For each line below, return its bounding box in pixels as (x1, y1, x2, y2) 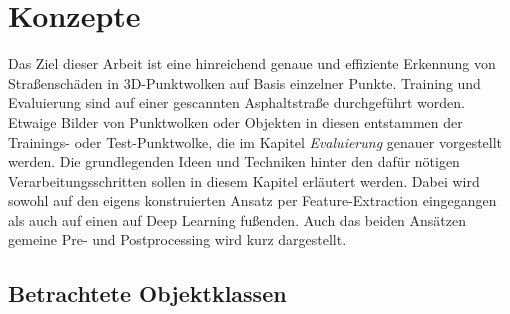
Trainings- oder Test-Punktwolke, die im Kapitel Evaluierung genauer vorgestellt (8, 131, 503, 152)
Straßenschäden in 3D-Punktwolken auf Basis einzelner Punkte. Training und (8, 72, 481, 93)
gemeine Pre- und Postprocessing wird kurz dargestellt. (8, 229, 347, 250)
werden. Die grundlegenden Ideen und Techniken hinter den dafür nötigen (8, 151, 460, 172)
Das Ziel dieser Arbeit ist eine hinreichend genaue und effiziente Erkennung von (8, 53, 496, 74)
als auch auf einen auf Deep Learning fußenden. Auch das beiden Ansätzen (8, 209, 467, 230)
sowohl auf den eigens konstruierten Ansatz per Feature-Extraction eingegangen (8, 190, 497, 211)
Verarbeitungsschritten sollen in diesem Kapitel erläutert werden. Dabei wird (8, 170, 480, 191)
